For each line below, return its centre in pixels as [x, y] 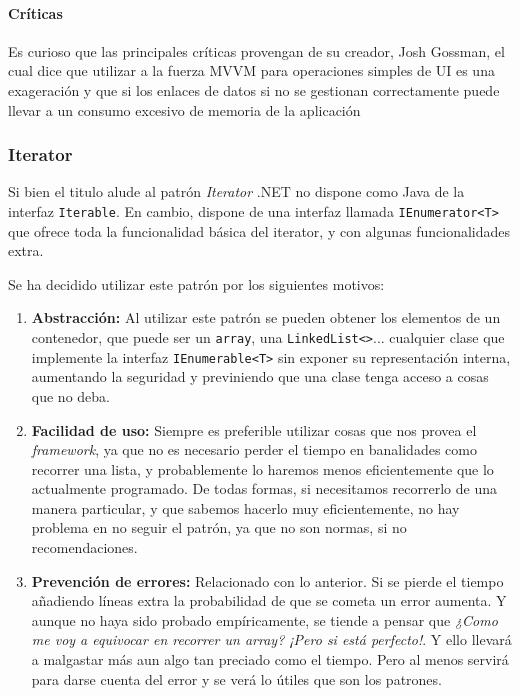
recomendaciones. [84, 547]
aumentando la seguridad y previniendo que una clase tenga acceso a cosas [260, 376]
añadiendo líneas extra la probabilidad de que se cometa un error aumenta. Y [269, 600]
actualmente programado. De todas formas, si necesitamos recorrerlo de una [264, 488]
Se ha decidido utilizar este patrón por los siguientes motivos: [196, 283]
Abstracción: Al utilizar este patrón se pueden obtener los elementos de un [266, 317]
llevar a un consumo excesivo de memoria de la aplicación [184, 109]
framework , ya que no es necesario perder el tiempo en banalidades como [254, 449]
